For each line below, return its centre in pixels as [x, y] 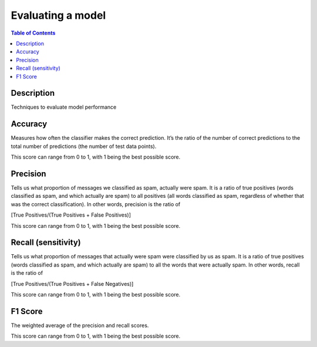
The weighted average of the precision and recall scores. [80, 325]
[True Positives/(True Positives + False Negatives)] [72, 284]
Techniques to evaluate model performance [64, 107]
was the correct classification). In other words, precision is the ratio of [96, 204]
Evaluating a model [58, 15]
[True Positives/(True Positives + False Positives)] [71, 215]
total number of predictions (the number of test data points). [84, 146]
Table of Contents [33, 33]
